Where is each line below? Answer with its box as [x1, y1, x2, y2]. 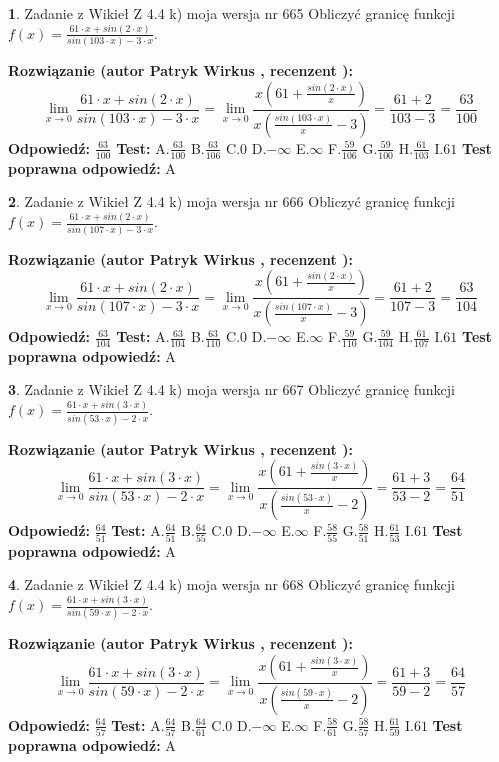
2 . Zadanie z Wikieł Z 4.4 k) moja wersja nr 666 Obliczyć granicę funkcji [8, 191, 455, 212]
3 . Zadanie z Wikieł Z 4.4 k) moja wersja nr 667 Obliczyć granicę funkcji [8, 379, 455, 400]
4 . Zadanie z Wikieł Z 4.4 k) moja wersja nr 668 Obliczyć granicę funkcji [8, 574, 455, 595]
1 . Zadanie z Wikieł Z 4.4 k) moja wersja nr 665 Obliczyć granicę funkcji [8, 3, 455, 23]
